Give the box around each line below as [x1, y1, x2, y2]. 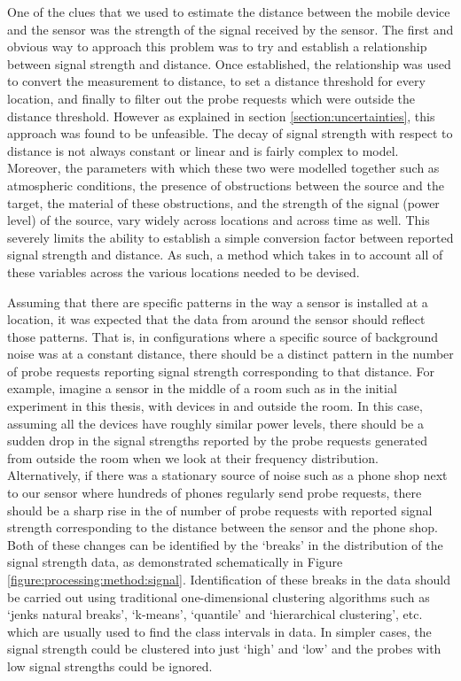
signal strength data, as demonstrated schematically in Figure [7, 553, 343, 571]
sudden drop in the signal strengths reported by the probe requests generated [7, 431, 428, 450]
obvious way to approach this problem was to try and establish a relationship [7, 37, 427, 56]
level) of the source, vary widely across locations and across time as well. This [7, 211, 430, 229]
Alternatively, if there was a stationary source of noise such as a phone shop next [7, 466, 448, 484]
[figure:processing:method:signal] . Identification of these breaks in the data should [7, 570, 450, 588]
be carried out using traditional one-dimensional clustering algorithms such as [7, 587, 430, 606]
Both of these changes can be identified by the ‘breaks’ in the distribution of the [7, 535, 443, 553]
